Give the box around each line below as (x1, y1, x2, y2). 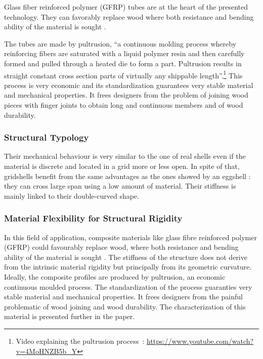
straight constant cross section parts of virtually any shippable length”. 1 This (4, 68, 243, 80)
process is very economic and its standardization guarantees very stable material (4, 79, 253, 90)
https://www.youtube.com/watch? (146, 335, 254, 346)
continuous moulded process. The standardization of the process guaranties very (4, 281, 252, 292)
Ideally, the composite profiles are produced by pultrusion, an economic (4, 271, 226, 282)
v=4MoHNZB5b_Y (16, 345, 77, 356)
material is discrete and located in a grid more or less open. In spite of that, (4, 161, 240, 171)
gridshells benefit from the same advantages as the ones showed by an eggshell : (4, 170, 251, 181)
